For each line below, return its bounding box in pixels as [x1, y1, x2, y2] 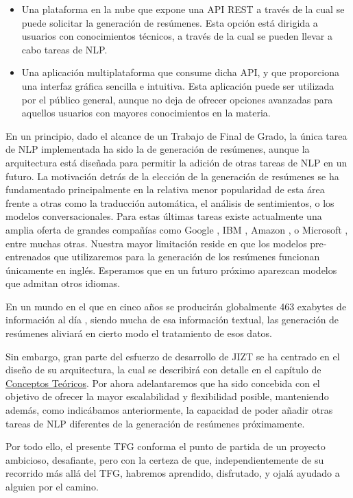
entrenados [5, 249, 51, 264]
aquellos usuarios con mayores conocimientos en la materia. [21, 105, 271, 120]
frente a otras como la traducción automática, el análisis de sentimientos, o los [5, 195, 334, 210]
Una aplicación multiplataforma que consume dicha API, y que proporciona [21, 65, 339, 79]
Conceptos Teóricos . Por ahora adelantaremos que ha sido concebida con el [5, 375, 320, 390]
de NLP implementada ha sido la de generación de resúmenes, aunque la [5, 142, 310, 156]
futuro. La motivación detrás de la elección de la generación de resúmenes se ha [5, 169, 339, 183]
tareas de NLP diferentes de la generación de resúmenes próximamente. [5, 416, 305, 430]
